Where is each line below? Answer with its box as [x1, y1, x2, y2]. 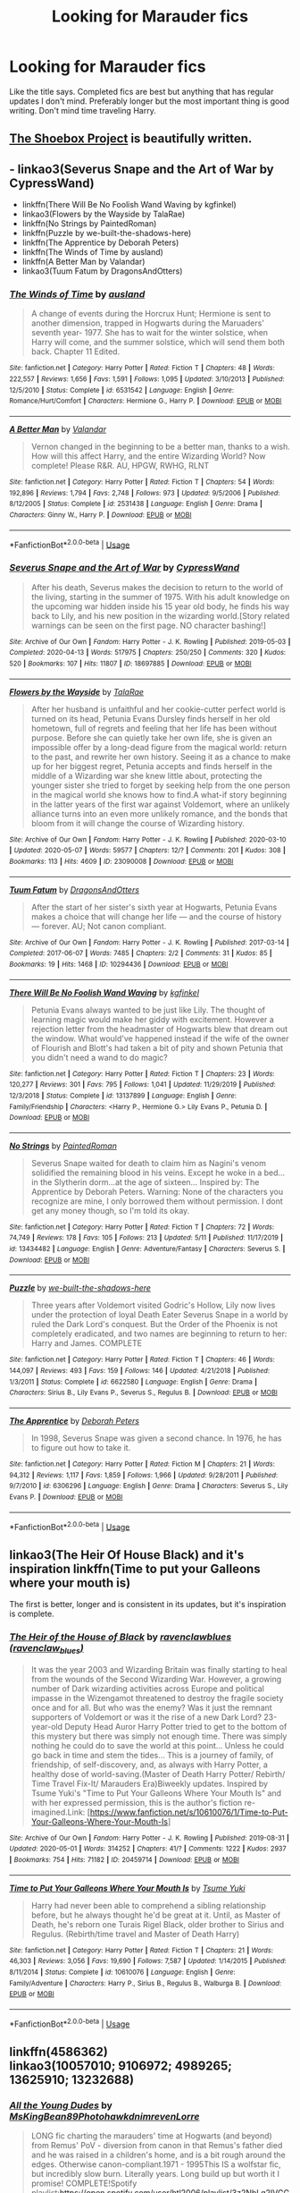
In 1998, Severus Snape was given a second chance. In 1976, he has [30, 1433, 282, 1444]
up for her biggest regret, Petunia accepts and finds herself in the [30, 760, 272, 771]
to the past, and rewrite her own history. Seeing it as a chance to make [30, 751, 291, 762]
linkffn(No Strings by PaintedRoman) [21, 218, 157, 229]
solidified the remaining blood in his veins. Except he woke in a [30, 1167, 262, 1178]
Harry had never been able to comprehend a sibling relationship [30, 1900, 266, 1910]
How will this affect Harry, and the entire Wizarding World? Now [30, 451, 266, 461]
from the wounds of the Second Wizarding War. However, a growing [30, 1673, 282, 1684]
